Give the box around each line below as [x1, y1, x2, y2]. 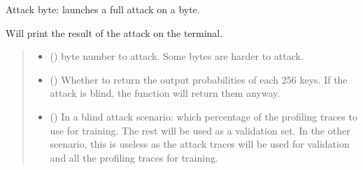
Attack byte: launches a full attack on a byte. [6, 2, 200, 16]
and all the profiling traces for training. [50, 150, 218, 164]
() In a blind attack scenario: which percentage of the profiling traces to [50, 109, 357, 123]
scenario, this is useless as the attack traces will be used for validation [50, 137, 350, 151]
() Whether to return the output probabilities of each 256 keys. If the [50, 72, 348, 86]
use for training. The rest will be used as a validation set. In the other [50, 123, 350, 137]
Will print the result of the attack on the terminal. [6, 25, 223, 40]
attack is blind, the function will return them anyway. [50, 86, 280, 100]
